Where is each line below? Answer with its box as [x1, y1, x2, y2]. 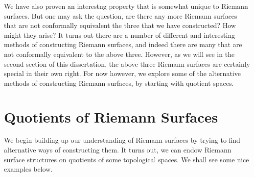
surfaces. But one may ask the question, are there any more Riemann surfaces [4, 10, 237, 21]
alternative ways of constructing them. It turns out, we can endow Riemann [4, 145, 231, 155]
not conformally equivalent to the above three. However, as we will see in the [4, 49, 235, 59]
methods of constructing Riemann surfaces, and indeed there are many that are [4, 39, 242, 50]
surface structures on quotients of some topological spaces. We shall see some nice [4, 154, 249, 164]
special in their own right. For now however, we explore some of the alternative [4, 68, 241, 78]
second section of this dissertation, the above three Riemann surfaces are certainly [4, 58, 250, 69]
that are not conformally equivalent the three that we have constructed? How [4, 20, 236, 30]
